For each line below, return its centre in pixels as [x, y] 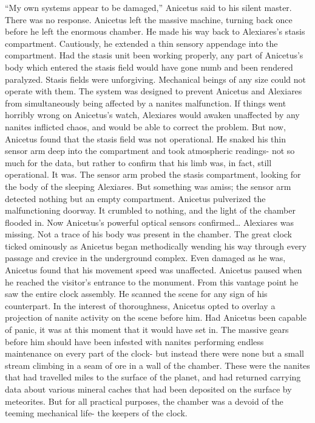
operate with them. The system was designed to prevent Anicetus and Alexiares [154, 91]
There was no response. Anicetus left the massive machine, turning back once [149, 19]
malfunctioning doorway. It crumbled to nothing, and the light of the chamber [150, 210]
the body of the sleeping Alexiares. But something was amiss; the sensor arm [148, 186]
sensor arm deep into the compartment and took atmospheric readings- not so [150, 151]
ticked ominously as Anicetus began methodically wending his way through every [156, 246]
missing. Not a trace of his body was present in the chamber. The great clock [148, 234]
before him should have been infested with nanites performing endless [134, 341]
